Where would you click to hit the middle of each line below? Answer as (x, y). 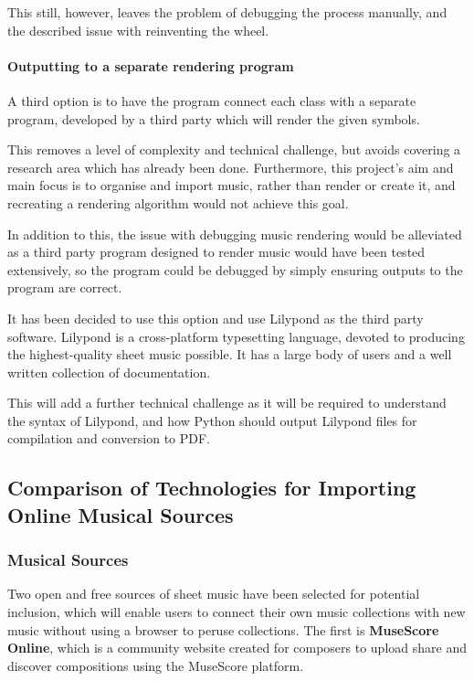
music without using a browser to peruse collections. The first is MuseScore (223, 629)
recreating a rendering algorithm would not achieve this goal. (178, 202)
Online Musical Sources (121, 514)
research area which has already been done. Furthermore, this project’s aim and (231, 167)
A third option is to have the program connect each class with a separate (212, 100)
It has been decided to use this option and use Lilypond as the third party (216, 318)
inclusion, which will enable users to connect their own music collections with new (237, 612)
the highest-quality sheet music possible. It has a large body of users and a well (230, 354)
